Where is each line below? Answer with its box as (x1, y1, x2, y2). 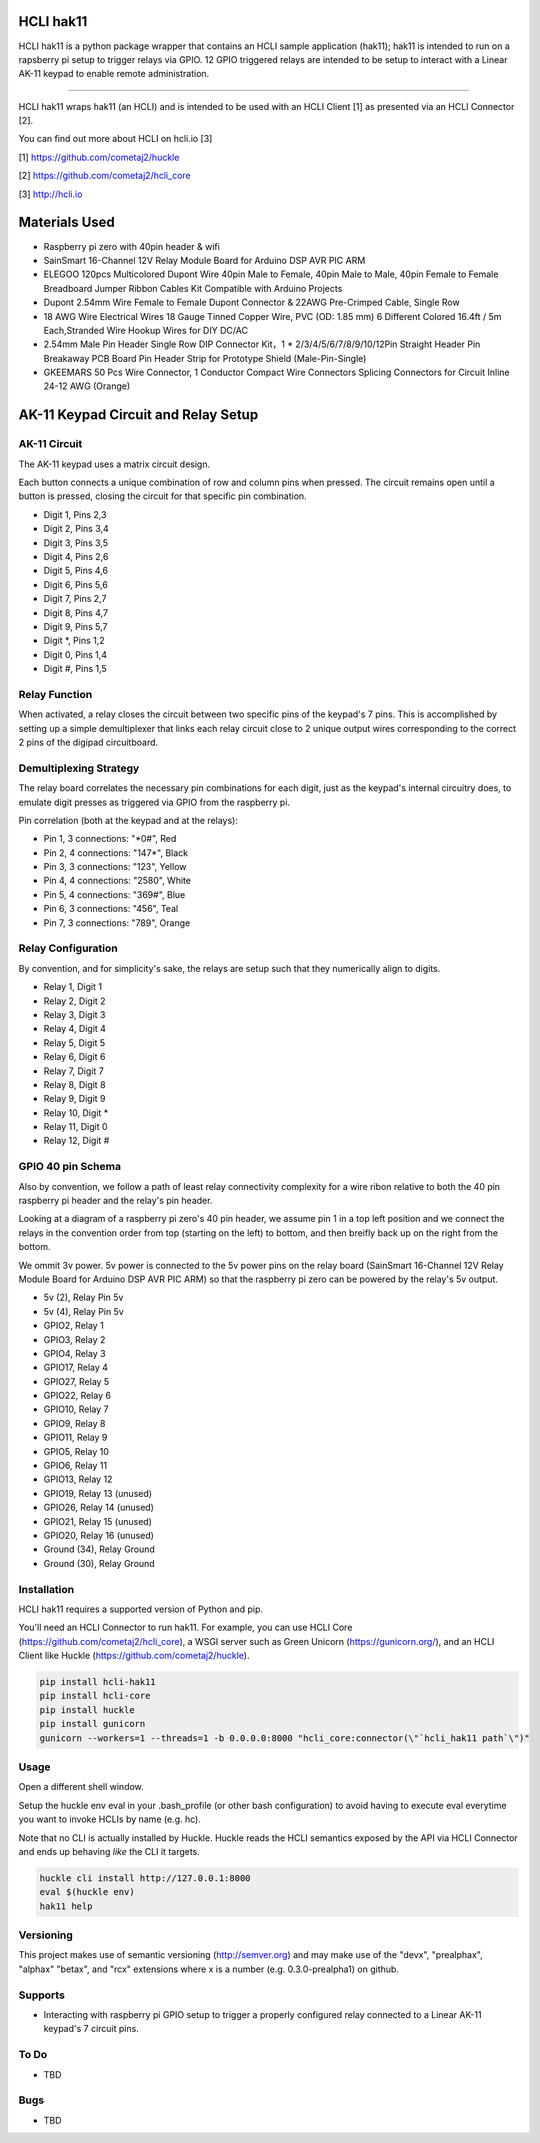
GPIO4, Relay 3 (43, 1347, 106, 1359)
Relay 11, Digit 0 (43, 1121, 108, 1133)
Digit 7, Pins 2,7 (43, 593, 107, 605)
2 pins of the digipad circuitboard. (18, 736, 159, 748)
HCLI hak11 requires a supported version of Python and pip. (18, 1603, 264, 1615)
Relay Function (18, 687, 93, 701)
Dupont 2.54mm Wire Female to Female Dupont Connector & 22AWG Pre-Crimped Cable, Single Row (43, 296, 460, 309)
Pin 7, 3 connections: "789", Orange (43, 916, 191, 929)
